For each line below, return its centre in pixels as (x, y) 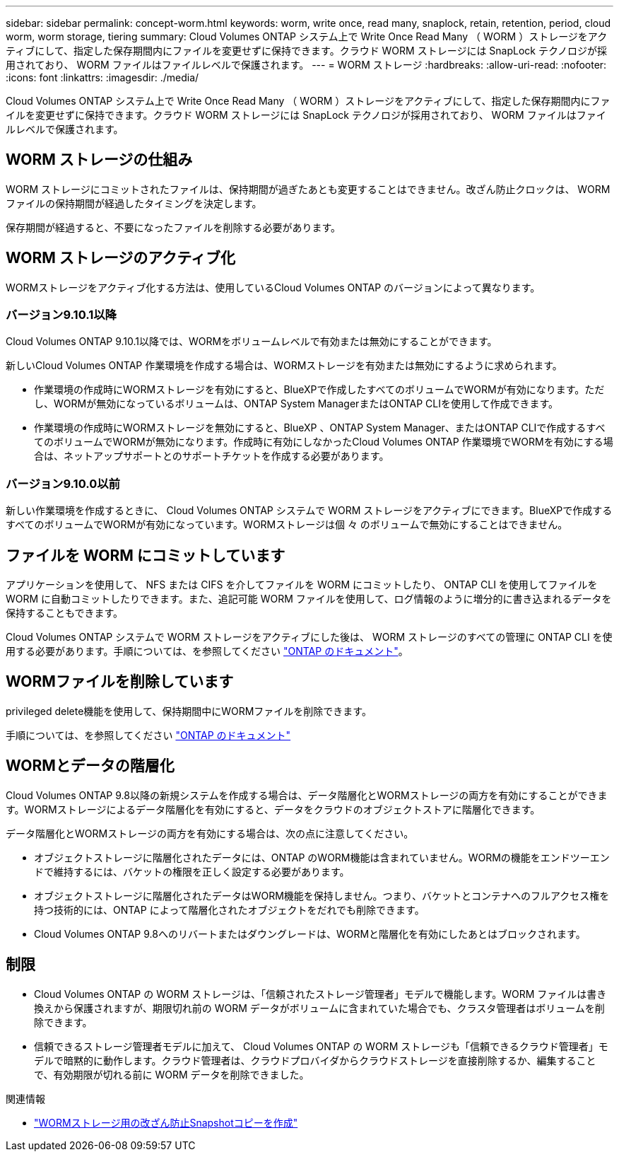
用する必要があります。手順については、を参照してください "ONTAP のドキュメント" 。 (207, 651)
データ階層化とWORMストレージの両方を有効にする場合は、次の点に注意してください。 (210, 833)
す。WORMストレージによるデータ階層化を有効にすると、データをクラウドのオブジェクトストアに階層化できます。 (273, 809)
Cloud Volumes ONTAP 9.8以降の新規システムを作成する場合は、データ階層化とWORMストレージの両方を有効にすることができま (307, 795)
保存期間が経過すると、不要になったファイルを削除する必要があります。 (173, 227)
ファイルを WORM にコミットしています (146, 555)
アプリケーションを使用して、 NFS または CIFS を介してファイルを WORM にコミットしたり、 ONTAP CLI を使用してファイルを (302, 585)
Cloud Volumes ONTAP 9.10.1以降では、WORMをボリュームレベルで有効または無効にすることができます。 (252, 342)
